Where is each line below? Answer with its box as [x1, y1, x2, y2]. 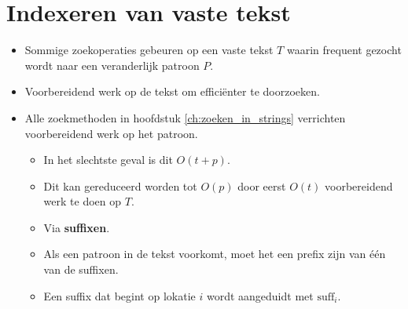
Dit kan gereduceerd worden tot [43, 177, 197, 194]
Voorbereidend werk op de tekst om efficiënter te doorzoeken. [24, 83, 320, 100]
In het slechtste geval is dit [43, 151, 173, 168]
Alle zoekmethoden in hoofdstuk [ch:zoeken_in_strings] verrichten [24, 109, 346, 125]
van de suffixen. [43, 261, 119, 278]
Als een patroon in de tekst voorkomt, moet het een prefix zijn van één [43, 245, 386, 262]
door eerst [237, 177, 286, 194]
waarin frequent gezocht [286, 42, 402, 58]
